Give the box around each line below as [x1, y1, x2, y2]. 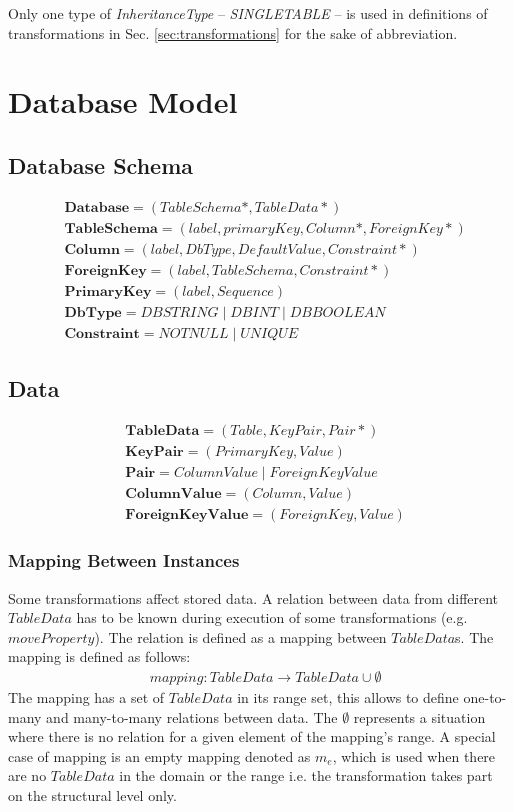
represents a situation [353, 706, 486, 727]
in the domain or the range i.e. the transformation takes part [119, 765, 493, 786]
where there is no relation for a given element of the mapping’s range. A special [8, 726, 496, 747]
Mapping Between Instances [8, 548, 240, 573]
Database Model [8, 81, 238, 122]
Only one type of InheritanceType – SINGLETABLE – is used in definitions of [8, 3, 488, 23]
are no [8, 765, 47, 786]
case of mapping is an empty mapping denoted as [8, 745, 311, 766]
